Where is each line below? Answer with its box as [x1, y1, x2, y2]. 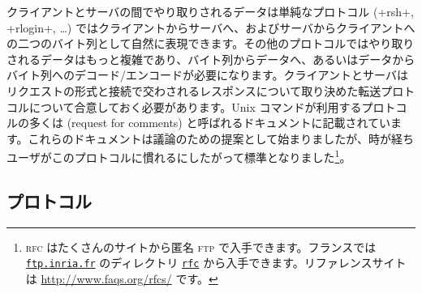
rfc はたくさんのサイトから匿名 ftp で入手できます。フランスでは [25, 238, 377, 255]
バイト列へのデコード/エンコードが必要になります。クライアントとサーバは [6, 66, 408, 83]
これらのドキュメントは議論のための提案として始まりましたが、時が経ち [28, 130, 414, 146]
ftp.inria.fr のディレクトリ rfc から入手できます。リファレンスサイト [25, 254, 407, 271]
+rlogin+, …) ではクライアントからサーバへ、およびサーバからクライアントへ [6, 19, 416, 36]
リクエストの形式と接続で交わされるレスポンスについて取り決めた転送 [6, 82, 381, 99]
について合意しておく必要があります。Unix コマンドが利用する [28, 98, 362, 115]
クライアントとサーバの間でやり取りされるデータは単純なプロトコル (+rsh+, [6, 3, 414, 19]
